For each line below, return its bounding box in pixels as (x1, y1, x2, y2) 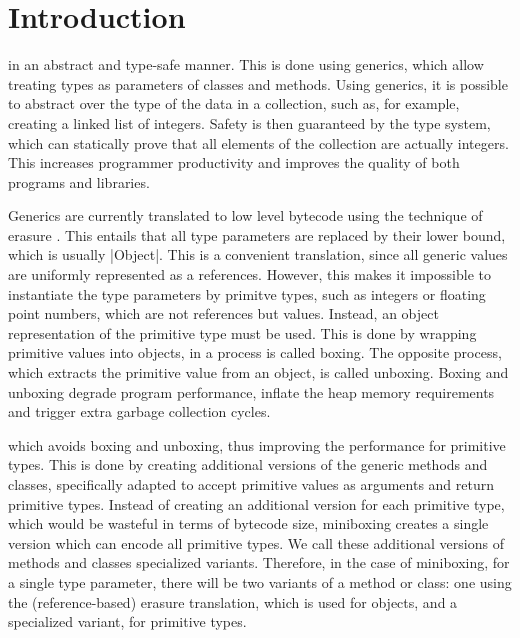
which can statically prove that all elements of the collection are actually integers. (8, 132, 509, 153)
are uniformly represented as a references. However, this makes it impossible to (8, 264, 491, 285)
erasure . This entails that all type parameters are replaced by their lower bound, (8, 224, 506, 245)
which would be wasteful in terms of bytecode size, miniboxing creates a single (8, 513, 489, 534)
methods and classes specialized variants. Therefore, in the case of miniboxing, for (8, 552, 510, 573)
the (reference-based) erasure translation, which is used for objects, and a (8, 591, 458, 612)
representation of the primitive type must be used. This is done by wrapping (8, 322, 477, 343)
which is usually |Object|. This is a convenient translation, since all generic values (8, 244, 508, 265)
